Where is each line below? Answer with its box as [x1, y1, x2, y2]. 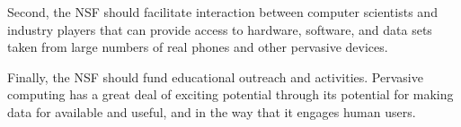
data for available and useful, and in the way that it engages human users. [7, 102, 416, 121]
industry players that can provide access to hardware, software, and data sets [7, 20, 432, 38]
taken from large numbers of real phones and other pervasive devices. [7, 38, 388, 56]
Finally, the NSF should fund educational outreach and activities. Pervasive [7, 67, 423, 86]
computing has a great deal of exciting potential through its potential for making [7, 85, 454, 104]
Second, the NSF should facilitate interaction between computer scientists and [7, 3, 438, 21]
